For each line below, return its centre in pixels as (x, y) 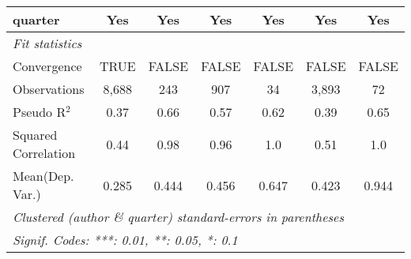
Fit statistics (47, 43)
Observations (49, 89)
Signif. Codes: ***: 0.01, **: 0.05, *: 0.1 (125, 240)
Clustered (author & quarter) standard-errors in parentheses (178, 217)
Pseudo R (40, 112)
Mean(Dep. (43, 176)
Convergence (47, 66)
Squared (35, 135)
